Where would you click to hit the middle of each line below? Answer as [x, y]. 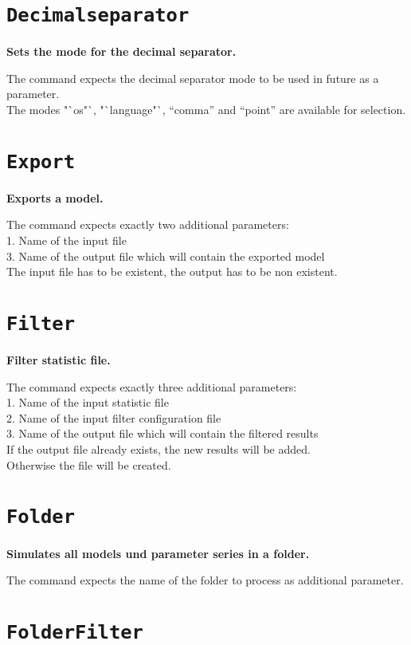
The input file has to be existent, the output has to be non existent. [172, 271]
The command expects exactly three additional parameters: [152, 386]
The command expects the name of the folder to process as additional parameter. [205, 580]
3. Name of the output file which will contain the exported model [166, 256]
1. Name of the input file [67, 240]
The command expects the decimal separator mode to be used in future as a [193, 78]
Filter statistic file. [59, 360]
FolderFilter [75, 632]
